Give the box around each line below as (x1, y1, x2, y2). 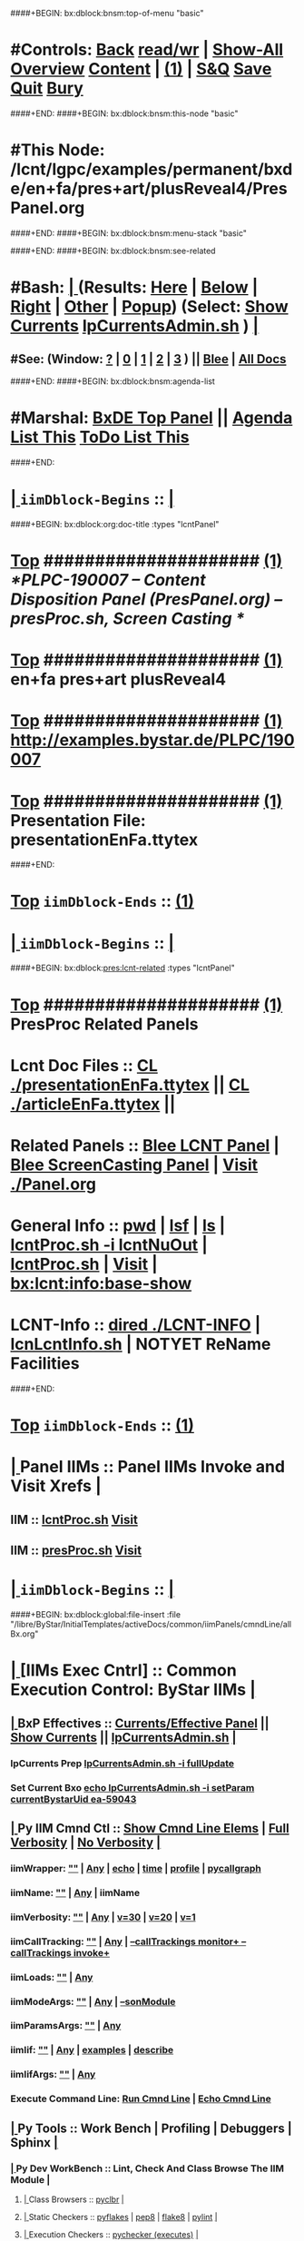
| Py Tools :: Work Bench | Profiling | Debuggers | (10, 2120, 293, 2136)
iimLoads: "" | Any (10, 1971, 93, 1983)
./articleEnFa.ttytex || (10, 1094, 176, 1115)
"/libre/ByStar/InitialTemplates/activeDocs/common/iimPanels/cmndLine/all (10, 1619, 292, 1630)
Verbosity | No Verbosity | (10, 1834, 162, 1850)
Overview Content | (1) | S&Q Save (10, 59, 272, 80)
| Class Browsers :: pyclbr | (23, 2194, 125, 2205)
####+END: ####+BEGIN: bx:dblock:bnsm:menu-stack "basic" (10, 227, 248, 239)
